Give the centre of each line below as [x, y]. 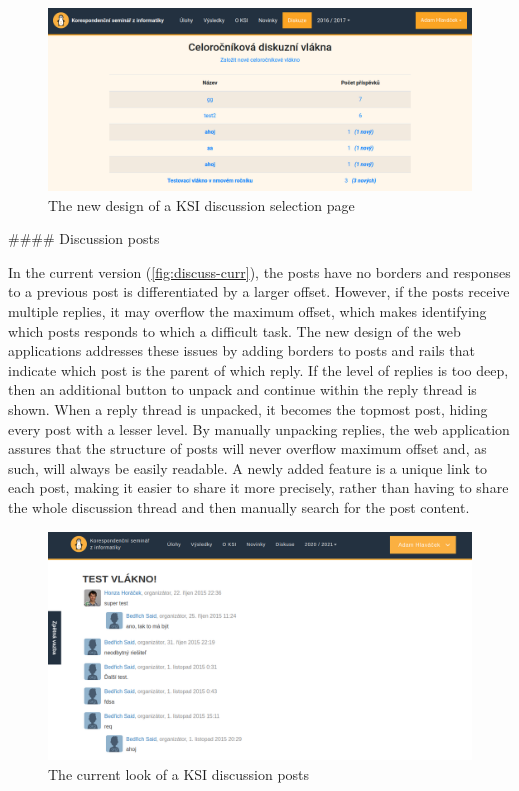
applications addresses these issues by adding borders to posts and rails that [241, 350]
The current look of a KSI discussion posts [179, 773]
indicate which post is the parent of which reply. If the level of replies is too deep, [258, 369]
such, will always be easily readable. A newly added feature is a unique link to [248, 467]
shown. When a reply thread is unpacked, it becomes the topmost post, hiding [248, 408]
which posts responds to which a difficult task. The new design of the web [234, 330]
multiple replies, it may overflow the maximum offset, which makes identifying [247, 310]
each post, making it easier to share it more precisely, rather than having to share [258, 487]
